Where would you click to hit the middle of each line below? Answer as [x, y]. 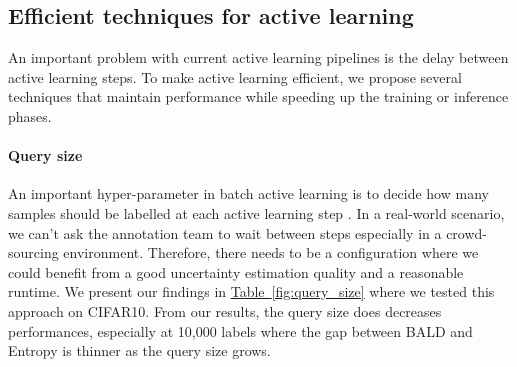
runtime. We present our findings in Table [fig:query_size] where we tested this [251, 291]
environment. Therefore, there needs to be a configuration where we [271, 252]
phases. [30, 115]
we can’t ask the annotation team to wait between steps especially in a [225, 232]
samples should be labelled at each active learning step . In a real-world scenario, [256, 212]
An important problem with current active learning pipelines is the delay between [258, 57]
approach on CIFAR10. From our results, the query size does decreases [225, 310]
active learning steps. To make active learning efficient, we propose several [235, 76]
